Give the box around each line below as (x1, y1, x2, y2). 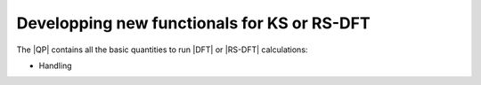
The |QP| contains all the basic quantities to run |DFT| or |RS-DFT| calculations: (16, 44, 308, 55)
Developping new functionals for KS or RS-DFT (16, 13, 371, 33)
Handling (38, 60, 72, 71)
